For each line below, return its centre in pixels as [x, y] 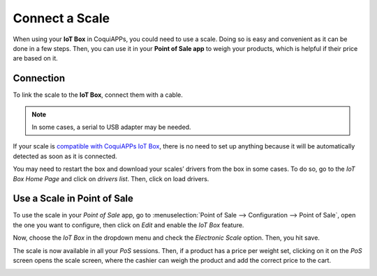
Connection [39, 78]
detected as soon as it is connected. [65, 156]
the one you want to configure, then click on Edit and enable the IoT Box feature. [128, 225]
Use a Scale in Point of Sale [73, 199]
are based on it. [36, 59]
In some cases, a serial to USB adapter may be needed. [111, 127]
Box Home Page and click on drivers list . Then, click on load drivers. [111, 178]
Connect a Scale [61, 18]
